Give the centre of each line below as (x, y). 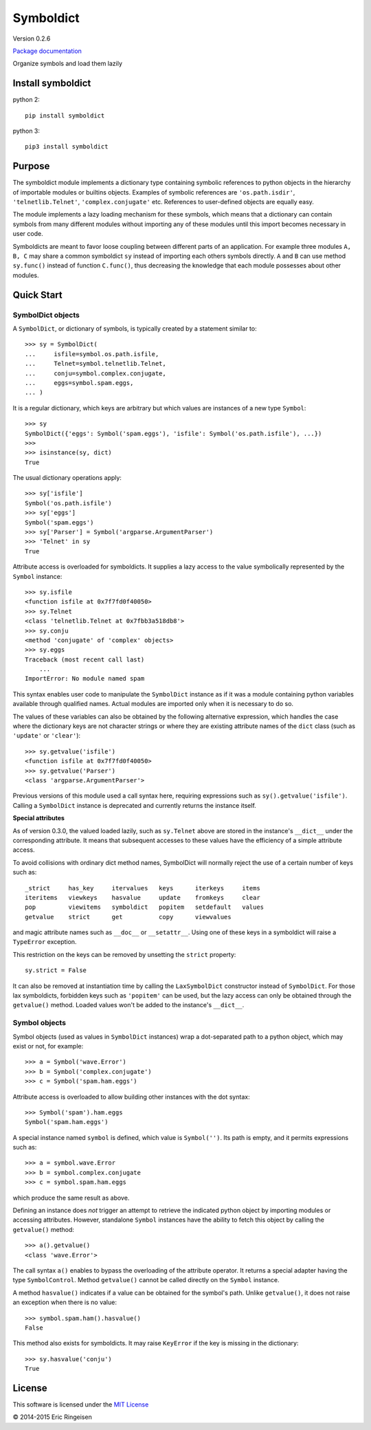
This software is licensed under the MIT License (81, 1405)
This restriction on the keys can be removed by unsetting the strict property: (124, 954)
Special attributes (39, 818)
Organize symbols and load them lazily (68, 64)
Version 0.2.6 (32, 38)
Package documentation (47, 51)
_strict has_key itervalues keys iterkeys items (143, 888)
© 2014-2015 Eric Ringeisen (52, 1417)
